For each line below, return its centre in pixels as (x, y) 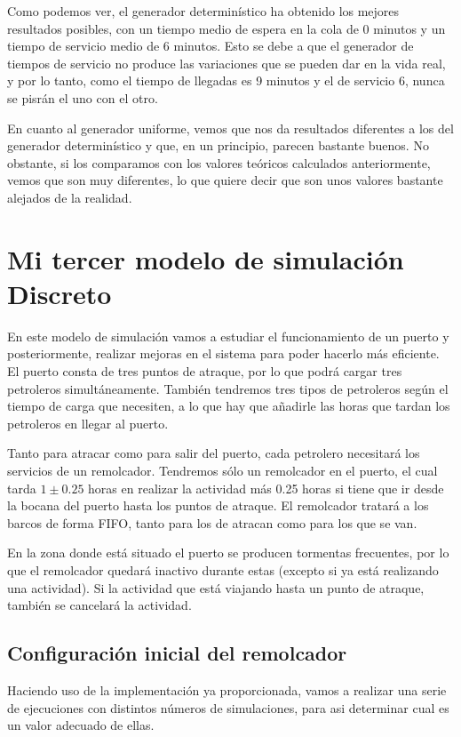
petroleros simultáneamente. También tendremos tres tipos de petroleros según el (228, 388)
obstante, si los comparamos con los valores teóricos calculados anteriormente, (219, 162)
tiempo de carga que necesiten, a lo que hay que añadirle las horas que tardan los (229, 406)
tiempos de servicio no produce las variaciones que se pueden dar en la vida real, (227, 63)
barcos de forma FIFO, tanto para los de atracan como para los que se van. (212, 522)
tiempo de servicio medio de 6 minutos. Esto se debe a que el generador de (211, 46)
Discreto (60, 293)
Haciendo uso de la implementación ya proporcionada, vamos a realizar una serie (227, 689)
